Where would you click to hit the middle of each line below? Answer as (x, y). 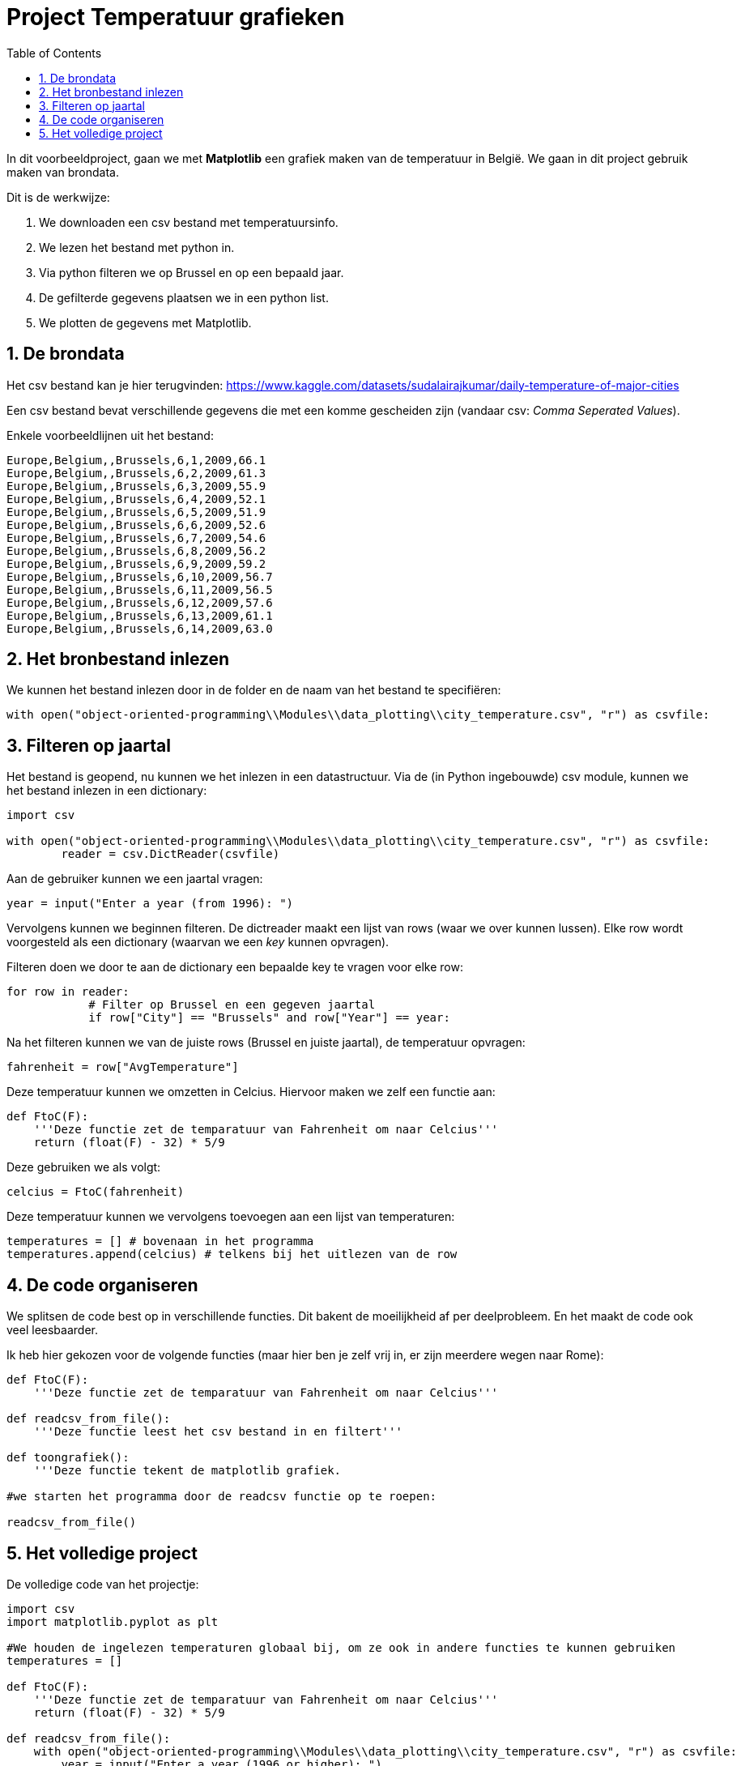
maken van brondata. (63, 172)
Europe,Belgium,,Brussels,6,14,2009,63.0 (140, 628)
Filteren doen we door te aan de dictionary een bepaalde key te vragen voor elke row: (235, 967)
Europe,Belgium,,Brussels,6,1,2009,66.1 (136, 460)
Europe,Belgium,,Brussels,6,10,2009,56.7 (140, 576)
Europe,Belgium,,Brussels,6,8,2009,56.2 (136, 550)
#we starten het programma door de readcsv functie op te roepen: (222, 1497)
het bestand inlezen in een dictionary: (107, 791)
